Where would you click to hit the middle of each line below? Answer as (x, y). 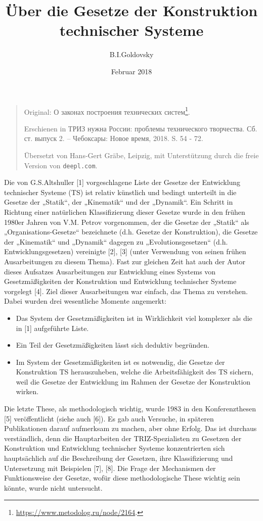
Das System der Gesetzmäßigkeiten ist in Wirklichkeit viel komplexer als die (134, 318)
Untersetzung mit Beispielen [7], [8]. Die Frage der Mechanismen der (110, 468)
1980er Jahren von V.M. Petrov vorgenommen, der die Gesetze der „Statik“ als (127, 222)
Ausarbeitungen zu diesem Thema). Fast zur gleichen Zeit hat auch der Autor (125, 261)
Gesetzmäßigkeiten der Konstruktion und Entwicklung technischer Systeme (120, 281)
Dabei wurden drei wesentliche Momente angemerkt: (85, 301)
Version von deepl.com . (61, 165)
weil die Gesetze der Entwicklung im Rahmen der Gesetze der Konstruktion (133, 381)
